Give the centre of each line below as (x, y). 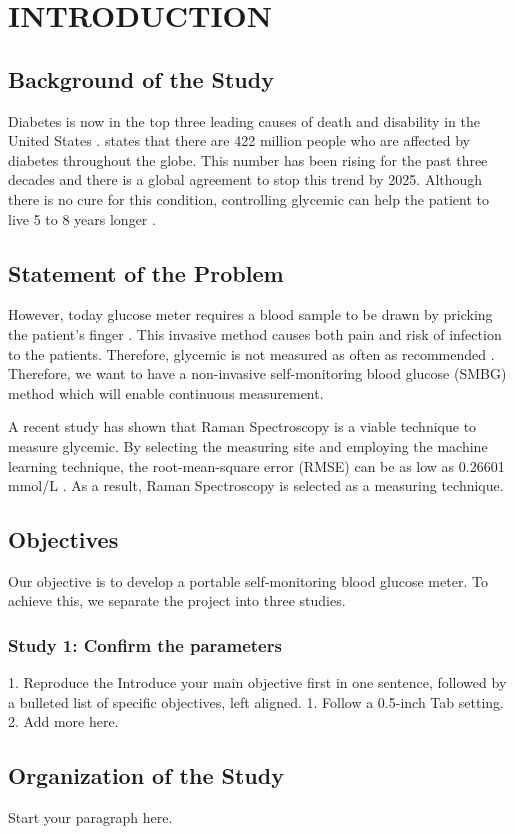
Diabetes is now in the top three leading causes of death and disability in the (244, 120)
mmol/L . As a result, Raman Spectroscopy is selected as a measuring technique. (256, 485)
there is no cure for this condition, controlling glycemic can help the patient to (248, 198)
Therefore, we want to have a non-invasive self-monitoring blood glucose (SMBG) (257, 373)
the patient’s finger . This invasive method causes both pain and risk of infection (255, 333)
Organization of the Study (146, 775)
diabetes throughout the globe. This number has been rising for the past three (248, 159)
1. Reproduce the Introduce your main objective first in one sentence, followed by (257, 682)
